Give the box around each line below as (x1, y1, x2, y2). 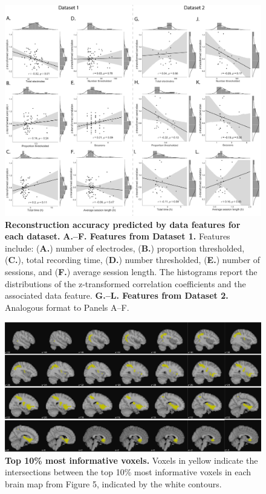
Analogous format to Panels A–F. (5, 301, 129, 313)
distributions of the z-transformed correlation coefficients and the (5, 277, 246, 290)
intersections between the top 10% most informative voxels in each (5, 466, 251, 478)
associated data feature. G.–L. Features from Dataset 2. (5, 289, 229, 302)
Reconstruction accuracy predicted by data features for (5, 218, 241, 230)
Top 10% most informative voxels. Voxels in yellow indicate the (5, 453, 258, 466)
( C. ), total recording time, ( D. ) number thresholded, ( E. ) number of (5, 253, 261, 266)
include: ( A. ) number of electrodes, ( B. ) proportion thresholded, (5, 241, 245, 254)
